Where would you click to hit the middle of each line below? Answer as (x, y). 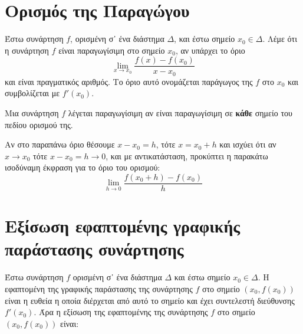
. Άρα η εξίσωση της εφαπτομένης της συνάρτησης (121, 312)
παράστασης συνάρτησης (94, 249)
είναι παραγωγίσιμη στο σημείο (112, 50)
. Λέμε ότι (280, 39)
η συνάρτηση (27, 50)
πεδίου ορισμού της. (39, 124)
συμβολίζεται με (32, 93)
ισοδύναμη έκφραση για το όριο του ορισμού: (83, 167)
